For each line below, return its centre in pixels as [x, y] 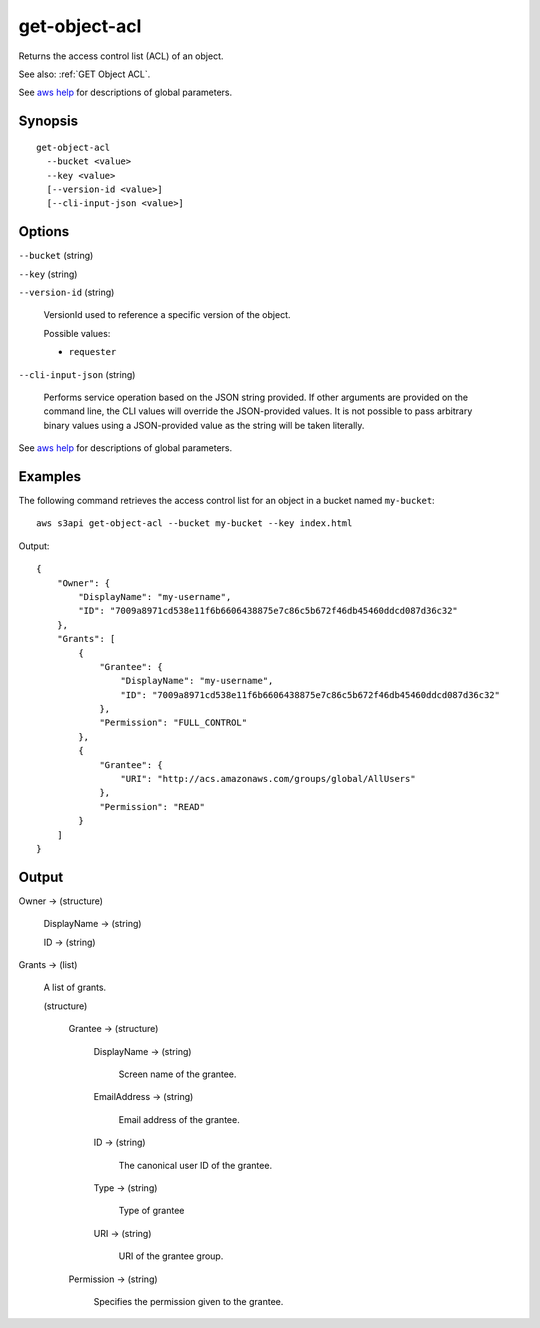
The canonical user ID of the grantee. [195, 1165]
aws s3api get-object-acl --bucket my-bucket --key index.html [194, 523]
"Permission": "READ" [152, 806]
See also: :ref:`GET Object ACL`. [84, 74]
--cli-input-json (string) [77, 374]
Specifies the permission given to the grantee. [188, 1301]
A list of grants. [75, 987]
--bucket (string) [56, 256]
